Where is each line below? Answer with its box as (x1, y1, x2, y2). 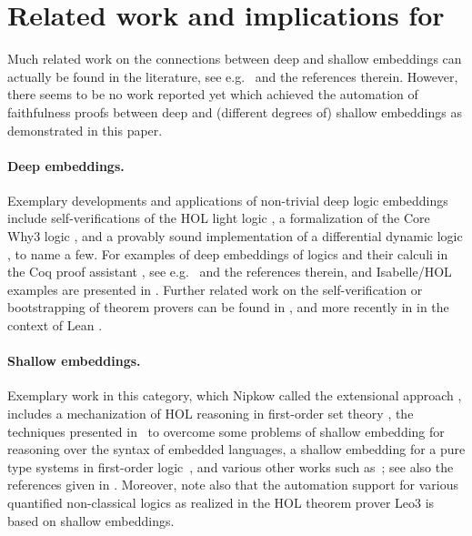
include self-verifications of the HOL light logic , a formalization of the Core (7, 208, 430, 228)
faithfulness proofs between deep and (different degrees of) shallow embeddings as (7, 102, 462, 121)
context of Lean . (7, 316, 103, 335)
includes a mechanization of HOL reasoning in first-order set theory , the (7, 404, 414, 423)
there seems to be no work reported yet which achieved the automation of (7, 85, 418, 104)
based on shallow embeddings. (7, 511, 175, 530)
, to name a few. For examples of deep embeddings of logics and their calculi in (7, 244, 448, 263)
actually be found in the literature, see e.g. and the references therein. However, (7, 66, 458, 86)
